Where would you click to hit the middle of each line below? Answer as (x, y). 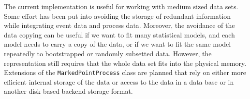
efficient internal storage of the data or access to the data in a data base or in (119, 81)
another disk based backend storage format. (68, 91)
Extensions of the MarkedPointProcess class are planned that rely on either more (125, 72)
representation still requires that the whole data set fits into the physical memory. (125, 63)
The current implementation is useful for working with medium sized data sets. (121, 6)
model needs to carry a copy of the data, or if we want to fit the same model (118, 44)
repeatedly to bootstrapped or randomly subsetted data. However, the (108, 53)
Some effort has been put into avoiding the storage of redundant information (117, 16)
